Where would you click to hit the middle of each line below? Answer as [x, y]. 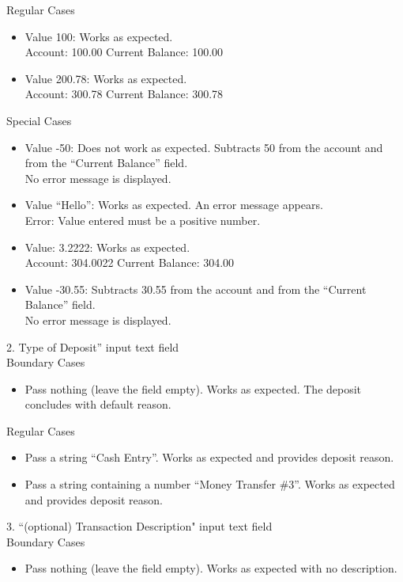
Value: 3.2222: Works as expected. [107, 247]
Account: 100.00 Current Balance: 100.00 [124, 52]
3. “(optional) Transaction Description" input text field [139, 526]
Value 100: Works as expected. [99, 36]
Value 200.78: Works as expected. [106, 78]
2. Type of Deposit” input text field [93, 346]
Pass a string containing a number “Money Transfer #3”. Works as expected [210, 484]
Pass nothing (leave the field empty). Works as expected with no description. [211, 568]
